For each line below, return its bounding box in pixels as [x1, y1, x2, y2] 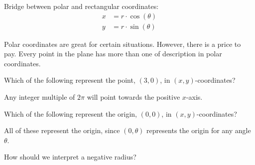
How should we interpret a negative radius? [4, 152, 136, 162]
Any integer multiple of [4, 92, 75, 102]
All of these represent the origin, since [4, 125, 120, 136]
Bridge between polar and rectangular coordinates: [4, 1, 159, 11]
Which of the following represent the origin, [4, 108, 137, 119]
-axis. [186, 92, 203, 102]
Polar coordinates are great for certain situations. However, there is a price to [4, 38, 241, 49]
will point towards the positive [87, 92, 180, 102]
